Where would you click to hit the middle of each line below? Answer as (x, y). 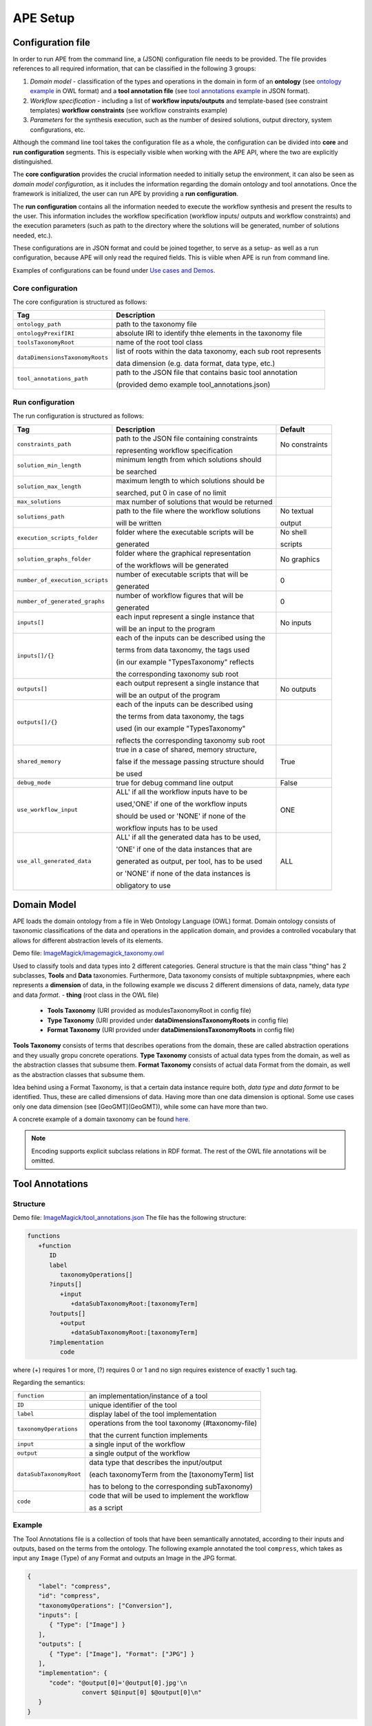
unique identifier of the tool (133, 1405)
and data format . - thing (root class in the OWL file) (86, 995)
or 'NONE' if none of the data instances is (183, 873)
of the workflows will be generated (172, 565)
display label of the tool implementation (153, 1414)
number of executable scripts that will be (182, 574)
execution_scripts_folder (58, 538)
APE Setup (44, 18)
